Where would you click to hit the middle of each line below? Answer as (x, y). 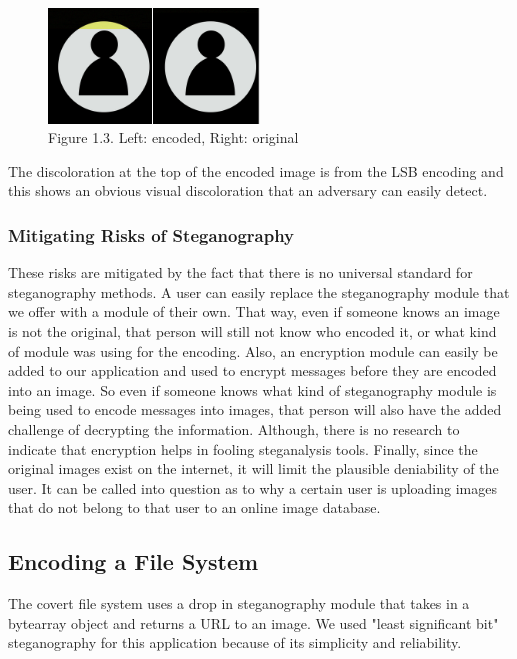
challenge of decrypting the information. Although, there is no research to (234, 428)
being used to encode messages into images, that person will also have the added (255, 409)
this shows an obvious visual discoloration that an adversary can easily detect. (248, 190)
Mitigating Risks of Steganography (151, 234)
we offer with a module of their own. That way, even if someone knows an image (254, 311)
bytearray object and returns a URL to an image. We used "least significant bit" (253, 622)
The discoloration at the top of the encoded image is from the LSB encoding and (256, 170)
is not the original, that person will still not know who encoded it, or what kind (252, 331)
